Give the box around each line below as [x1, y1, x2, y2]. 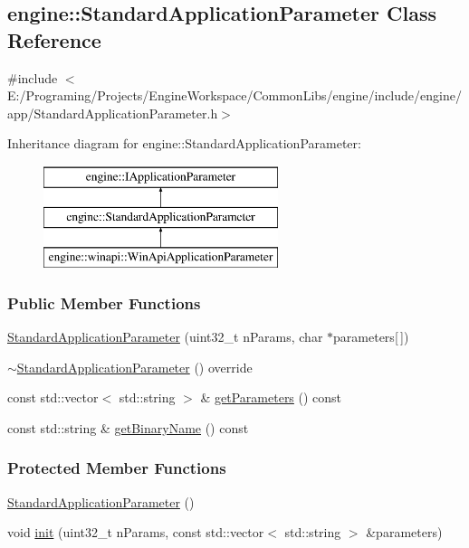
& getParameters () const [200, 388, 342, 407]
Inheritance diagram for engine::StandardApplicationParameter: [7, 134, 361, 153]
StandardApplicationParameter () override [16, 357, 253, 376]
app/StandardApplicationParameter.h [7, 103, 218, 122]
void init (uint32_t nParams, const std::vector [7, 523, 264, 542]
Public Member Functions [7, 291, 201, 314]
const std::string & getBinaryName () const [7, 418, 249, 437]
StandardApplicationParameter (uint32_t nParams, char [7, 327, 323, 346]
